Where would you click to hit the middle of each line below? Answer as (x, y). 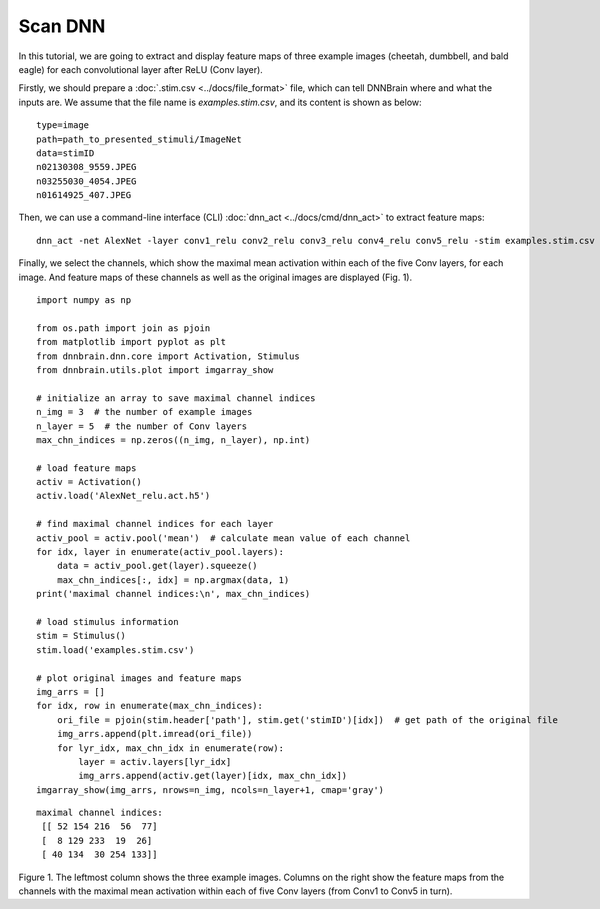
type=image (63, 125)
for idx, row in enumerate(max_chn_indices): (150, 706)
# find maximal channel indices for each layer (155, 524)
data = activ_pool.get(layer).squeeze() (157, 566)
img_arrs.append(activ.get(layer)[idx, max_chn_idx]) (213, 776)
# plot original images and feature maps (139, 678)
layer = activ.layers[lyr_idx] (155, 761)
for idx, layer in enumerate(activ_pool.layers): (160, 552)
